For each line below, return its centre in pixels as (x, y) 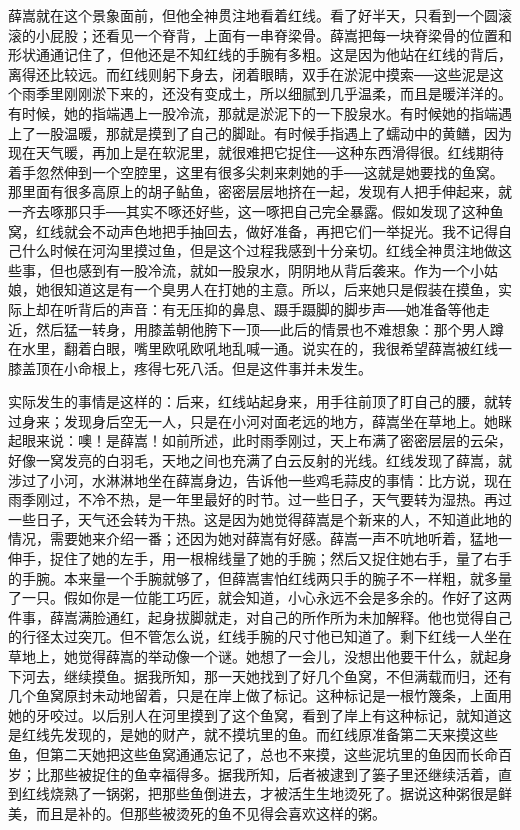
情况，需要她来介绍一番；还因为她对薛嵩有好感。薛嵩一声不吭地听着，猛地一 (260, 538)
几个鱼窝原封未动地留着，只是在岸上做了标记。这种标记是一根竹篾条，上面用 (260, 695)
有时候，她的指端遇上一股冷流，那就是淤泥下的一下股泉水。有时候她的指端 (253, 112)
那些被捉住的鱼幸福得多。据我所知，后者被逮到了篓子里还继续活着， (273, 773)
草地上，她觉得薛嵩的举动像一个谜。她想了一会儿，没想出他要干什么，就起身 (260, 656)
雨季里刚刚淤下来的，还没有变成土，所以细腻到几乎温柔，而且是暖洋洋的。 (266, 93)
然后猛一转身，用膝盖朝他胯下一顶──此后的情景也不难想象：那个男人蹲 (269, 328)
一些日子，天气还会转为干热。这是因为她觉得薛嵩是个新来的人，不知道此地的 (260, 518)
